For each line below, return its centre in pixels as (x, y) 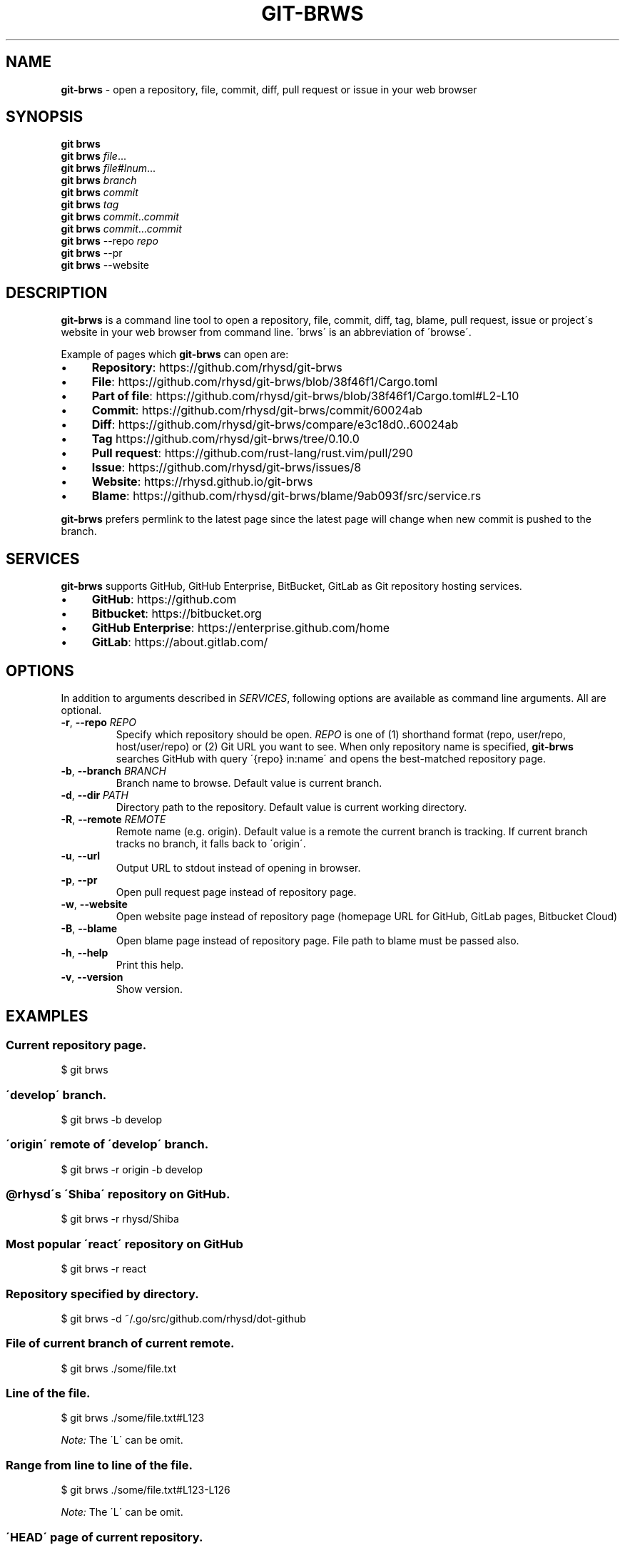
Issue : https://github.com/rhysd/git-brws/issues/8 (227, 468)
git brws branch (99, 180)
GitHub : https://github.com (164, 600)
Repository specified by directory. (102, 1294)
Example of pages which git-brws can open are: (175, 355)
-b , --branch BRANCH (113, 770)
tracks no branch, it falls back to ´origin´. (211, 843)
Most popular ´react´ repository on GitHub (125, 1244)
